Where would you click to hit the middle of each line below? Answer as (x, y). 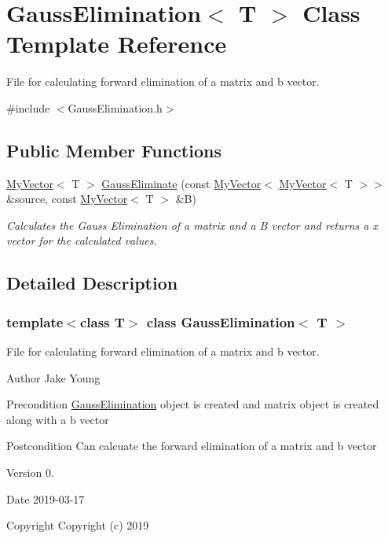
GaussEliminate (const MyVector (181, 183)
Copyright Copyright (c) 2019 (78, 525)
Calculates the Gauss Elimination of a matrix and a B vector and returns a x (192, 225)
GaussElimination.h (115, 107)
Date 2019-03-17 (46, 498)
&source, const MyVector (67, 199)
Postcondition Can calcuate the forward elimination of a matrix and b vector (192, 446)
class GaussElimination (221, 321)
